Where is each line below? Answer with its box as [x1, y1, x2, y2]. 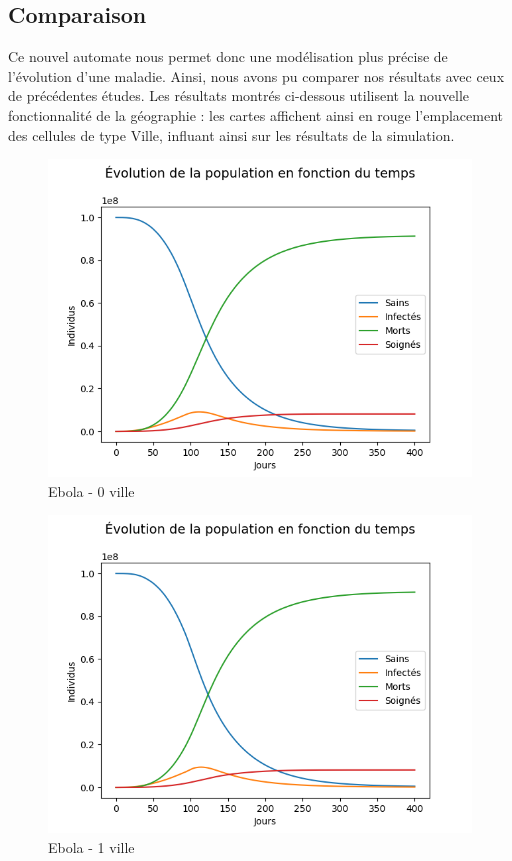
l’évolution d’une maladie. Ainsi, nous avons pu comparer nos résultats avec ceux [8, 65, 505, 86]
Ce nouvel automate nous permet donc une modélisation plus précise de [8, 46, 448, 67]
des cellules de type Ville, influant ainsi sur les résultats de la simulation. [8, 124, 455, 145]
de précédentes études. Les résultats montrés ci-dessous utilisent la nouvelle [8, 85, 470, 106]
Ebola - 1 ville [48, 836, 135, 857]
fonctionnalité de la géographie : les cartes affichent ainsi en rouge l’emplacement [8, 104, 503, 125]
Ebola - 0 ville [48, 480, 135, 501]
